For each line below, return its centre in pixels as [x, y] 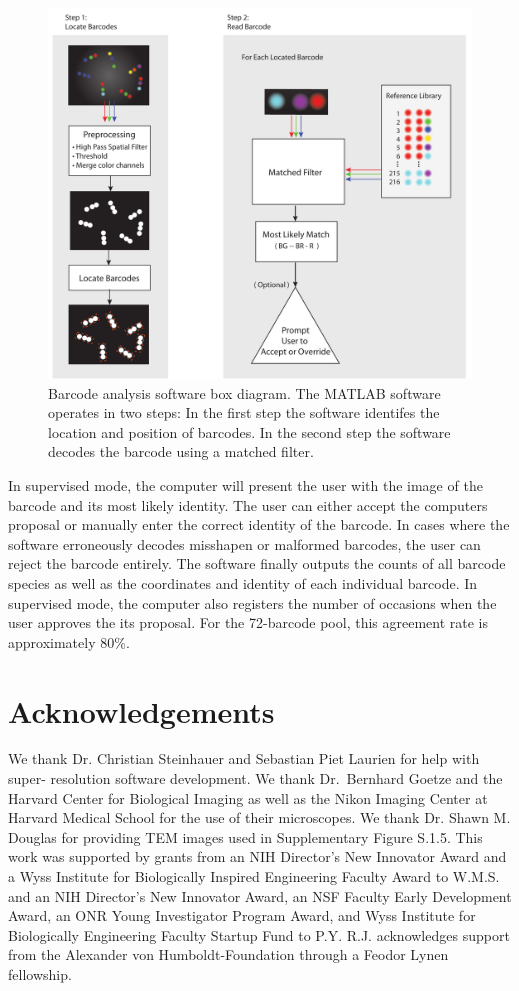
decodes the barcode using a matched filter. [181, 451]
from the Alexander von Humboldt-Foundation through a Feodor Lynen [228, 954]
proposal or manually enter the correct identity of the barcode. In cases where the [259, 524]
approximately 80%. [69, 641]
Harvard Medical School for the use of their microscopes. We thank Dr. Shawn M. [259, 817]
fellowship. [40, 973]
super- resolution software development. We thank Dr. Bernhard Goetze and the [255, 778]
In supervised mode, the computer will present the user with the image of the [245, 484]
